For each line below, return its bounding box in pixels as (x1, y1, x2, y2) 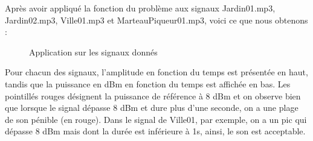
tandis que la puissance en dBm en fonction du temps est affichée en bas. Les (5, 77, 291, 90)
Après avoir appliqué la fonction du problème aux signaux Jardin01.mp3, (5, 2, 276, 14)
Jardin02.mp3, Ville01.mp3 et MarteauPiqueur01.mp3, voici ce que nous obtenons (5, 13, 308, 26)
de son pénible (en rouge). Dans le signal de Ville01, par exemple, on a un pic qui (5, 113, 307, 125)
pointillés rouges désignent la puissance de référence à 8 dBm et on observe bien (5, 89, 301, 102)
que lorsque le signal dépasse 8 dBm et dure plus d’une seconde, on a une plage (5, 101, 298, 114)
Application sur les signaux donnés (29, 45, 158, 58)
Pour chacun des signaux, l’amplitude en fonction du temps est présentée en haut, (5, 66, 308, 78)
